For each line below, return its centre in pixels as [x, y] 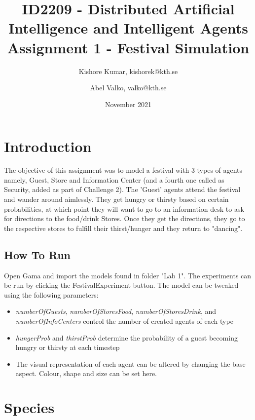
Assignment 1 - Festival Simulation [128, 47]
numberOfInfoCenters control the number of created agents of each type [124, 321]
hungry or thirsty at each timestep [68, 347]
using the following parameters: [51, 294]
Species [29, 407]
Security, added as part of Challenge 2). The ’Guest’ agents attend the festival [122, 189]
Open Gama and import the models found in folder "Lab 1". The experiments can [128, 275]
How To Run [37, 254]
